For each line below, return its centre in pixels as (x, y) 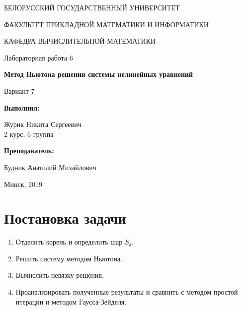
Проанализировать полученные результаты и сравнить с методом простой (127, 292)
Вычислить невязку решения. (60, 275)
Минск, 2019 (23, 184)
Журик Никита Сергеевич (43, 124)
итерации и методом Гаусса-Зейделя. (71, 301)
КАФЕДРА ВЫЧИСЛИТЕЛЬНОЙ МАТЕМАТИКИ (80, 41)
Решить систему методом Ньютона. (69, 258)
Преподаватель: (29, 151)
